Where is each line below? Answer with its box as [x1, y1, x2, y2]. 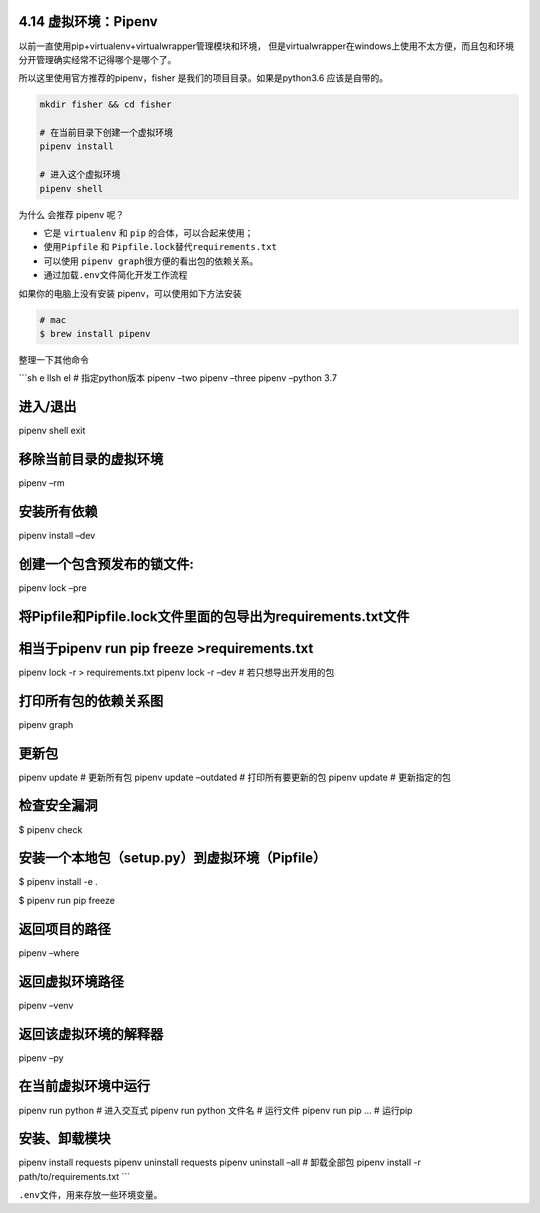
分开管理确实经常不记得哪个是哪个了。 [18, 53, 177, 65]
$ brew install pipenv [39, 328, 151, 339]
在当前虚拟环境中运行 [18, 1078, 150, 1095]
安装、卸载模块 [18, 1130, 111, 1147]
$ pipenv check [18, 823, 83, 835]
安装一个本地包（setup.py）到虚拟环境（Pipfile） [18, 850, 327, 867]
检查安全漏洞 [18, 797, 98, 814]
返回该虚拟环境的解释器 [18, 1025, 164, 1042]
